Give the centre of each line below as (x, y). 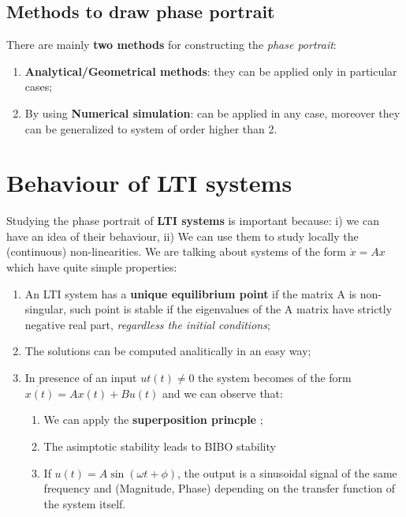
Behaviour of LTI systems (149, 183)
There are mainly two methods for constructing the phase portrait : (171, 45)
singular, (46, 309)
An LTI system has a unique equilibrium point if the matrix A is (191, 293)
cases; (39, 86)
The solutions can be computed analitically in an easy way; (168, 351)
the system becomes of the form (275, 378)
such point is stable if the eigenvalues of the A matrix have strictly (231, 309)
